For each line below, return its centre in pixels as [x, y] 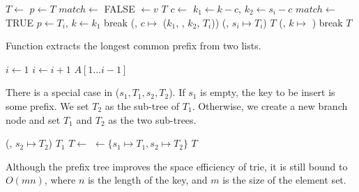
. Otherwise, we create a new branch [270, 105]
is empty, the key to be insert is [268, 92]
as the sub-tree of [142, 105]
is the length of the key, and [147, 180]
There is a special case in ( [63, 92]
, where [60, 180]
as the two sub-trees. [152, 119]
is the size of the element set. [284, 180]
